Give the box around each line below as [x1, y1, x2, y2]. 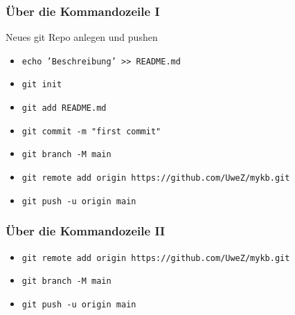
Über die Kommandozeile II [6, 222, 166, 240]
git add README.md [21, 103, 107, 114]
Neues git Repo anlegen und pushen [6, 30, 158, 44]
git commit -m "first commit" [21, 126, 161, 136]
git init [21, 80, 62, 90]
